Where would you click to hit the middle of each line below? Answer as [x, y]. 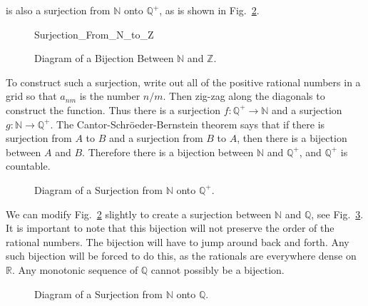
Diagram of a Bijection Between [104, 58]
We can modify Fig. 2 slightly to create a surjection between [139, 214]
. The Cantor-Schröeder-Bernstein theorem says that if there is [188, 124]
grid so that [31, 96]
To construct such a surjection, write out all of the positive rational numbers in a [183, 82]
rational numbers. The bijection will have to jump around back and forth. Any [178, 241]
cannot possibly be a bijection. [218, 269]
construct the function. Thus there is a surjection [113, 109]
